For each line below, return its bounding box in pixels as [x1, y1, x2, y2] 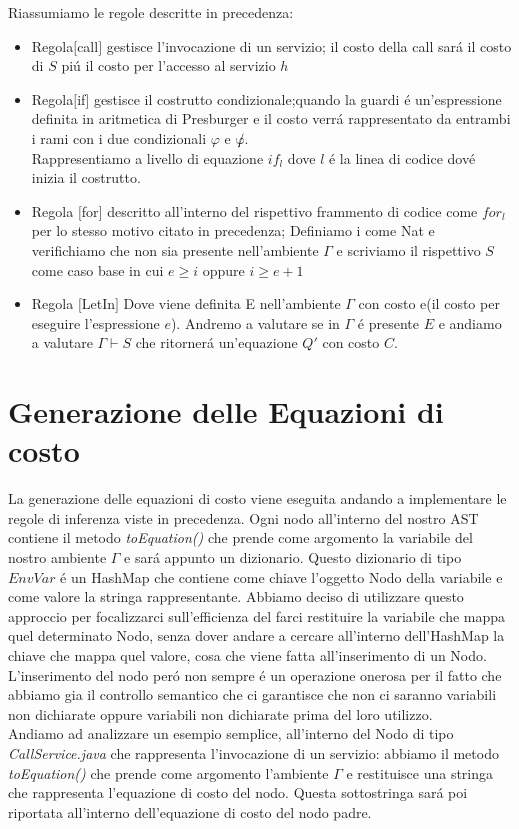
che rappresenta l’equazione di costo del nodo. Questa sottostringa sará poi [8, 782, 468, 803]
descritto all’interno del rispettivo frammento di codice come [107, 200, 478, 221]
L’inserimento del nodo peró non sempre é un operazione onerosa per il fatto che [8, 664, 502, 685]
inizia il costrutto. [31, 167, 141, 188]
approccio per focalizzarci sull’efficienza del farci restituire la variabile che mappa [8, 605, 506, 626]
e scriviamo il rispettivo [336, 239, 481, 260]
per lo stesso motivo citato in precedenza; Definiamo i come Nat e [31, 220, 435, 241]
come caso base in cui [31, 259, 164, 280]
